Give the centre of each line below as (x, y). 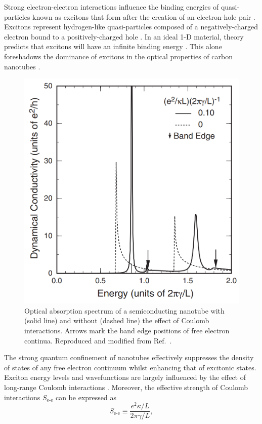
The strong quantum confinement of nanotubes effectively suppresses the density (129, 357)
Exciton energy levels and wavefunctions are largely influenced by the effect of (125, 377)
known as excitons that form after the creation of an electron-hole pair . (144, 16)
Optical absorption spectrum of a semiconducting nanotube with (124, 310)
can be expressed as (86, 397)
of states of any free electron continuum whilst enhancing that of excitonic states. (130, 367)
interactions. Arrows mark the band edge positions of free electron (127, 331)
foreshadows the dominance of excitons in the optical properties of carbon (118, 56)
